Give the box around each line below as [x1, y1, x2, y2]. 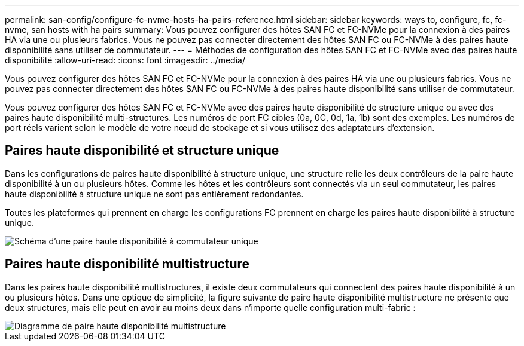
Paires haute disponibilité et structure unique [5, 143, 279, 158]
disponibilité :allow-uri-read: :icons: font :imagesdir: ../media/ [5, 55, 245, 65]
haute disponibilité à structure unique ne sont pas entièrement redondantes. [5, 188, 304, 199]
